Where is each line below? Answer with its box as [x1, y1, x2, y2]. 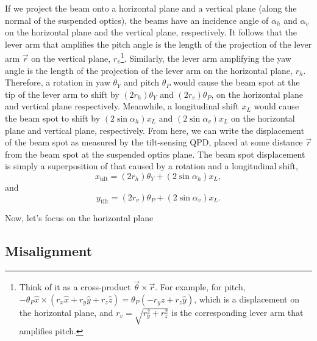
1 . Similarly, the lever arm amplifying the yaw [120, 50, 291, 65]
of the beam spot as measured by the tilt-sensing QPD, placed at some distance [5, 136, 303, 148]
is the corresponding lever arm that [171, 306, 304, 318]
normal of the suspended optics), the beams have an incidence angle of [5, 13, 269, 26]
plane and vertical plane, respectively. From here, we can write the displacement [5, 123, 304, 136]
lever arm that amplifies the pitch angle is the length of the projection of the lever [5, 37, 312, 50]
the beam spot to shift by [5, 112, 101, 124]
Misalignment [5, 241, 93, 260]
